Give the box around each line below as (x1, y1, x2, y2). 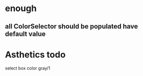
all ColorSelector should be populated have (5, 22, 138, 30)
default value (5, 30, 46, 38)
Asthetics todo (5, 49, 66, 60)
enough (5, 3, 37, 14)
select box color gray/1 (5, 65, 50, 71)
